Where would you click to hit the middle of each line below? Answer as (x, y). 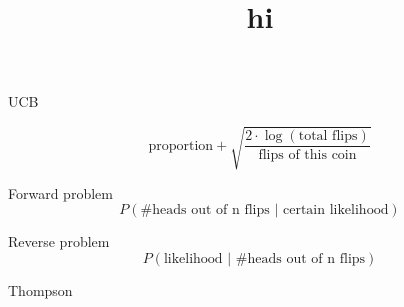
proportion (181, 145)
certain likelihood (336, 210)
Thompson (40, 289)
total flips (328, 136)
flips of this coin (307, 155)
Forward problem (60, 192)
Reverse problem (59, 241)
